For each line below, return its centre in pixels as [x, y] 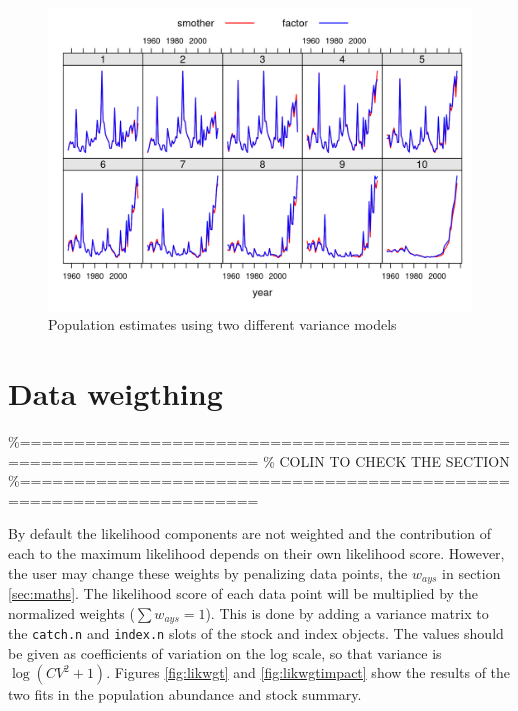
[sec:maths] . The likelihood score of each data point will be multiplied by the [243, 593]
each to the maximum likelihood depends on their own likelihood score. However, [256, 552]
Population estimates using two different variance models [222, 324]
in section [471, 572]
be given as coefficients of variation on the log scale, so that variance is [225, 652]
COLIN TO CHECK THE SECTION [394, 460]
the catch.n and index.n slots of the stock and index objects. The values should [256, 633]
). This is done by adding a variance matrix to [347, 612]
